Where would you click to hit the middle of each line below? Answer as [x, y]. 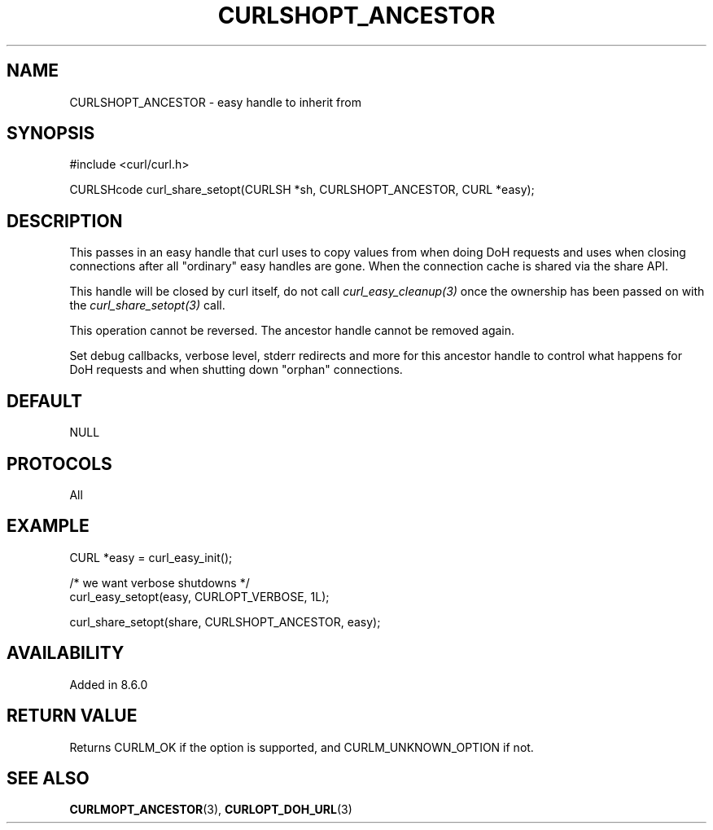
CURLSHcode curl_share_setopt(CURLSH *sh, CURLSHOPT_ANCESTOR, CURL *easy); [302, 190]
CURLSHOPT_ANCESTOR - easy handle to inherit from [215, 102]
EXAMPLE [48, 526]
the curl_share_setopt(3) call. [147, 305]
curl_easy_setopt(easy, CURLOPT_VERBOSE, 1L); [199, 596]
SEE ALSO [48, 778]
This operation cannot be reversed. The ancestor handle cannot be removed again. [292, 331]
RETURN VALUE [72, 716]
